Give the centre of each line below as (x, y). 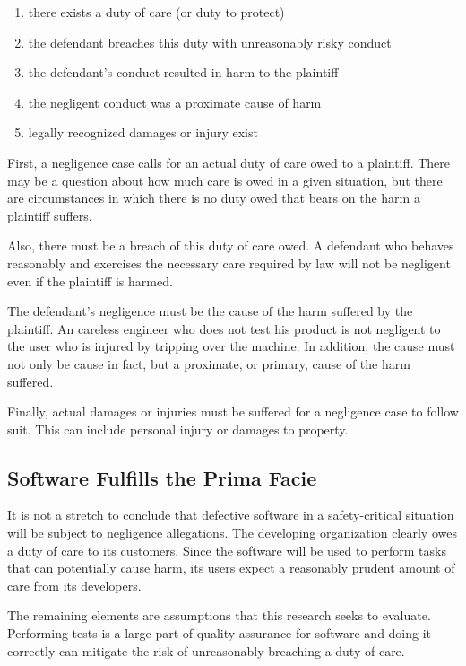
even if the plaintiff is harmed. (90, 280)
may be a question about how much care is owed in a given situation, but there (225, 180)
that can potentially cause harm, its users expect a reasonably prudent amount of (231, 568)
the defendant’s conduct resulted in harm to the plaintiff (183, 72)
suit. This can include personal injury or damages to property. (178, 429)
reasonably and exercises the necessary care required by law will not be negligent (229, 263)
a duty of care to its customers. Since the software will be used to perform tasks (227, 550)
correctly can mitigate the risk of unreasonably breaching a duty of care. (206, 650)
